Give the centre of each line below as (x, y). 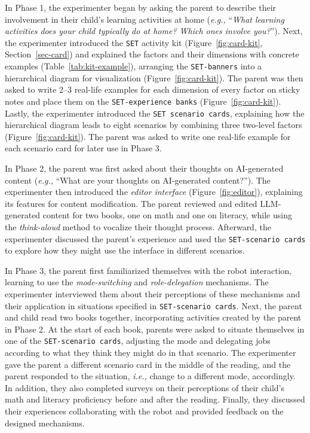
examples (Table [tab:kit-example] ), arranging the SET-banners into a (133, 66)
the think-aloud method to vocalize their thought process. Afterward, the (138, 226)
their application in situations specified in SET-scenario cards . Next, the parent (154, 305)
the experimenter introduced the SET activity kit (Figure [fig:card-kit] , (134, 42)
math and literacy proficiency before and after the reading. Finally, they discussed (155, 399)
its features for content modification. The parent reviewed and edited (131, 203)
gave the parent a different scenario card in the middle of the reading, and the (148, 364)
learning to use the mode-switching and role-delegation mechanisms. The (137, 282)
